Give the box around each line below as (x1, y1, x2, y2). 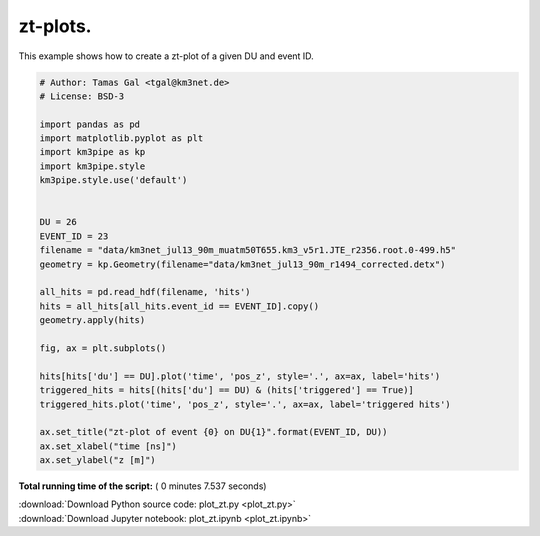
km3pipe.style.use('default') (39, 175, 188, 186)
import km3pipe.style (39, 160, 146, 172)
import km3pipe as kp (39, 146, 146, 158)
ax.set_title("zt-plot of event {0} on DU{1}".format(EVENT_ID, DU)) (39, 426, 388, 438)
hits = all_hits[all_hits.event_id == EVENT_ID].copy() (39, 300, 320, 312)
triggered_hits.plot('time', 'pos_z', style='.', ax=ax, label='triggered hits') (39, 398, 452, 410)
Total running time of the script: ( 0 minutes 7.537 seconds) (18, 480, 267, 492)
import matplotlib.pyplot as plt (39, 133, 204, 144)
